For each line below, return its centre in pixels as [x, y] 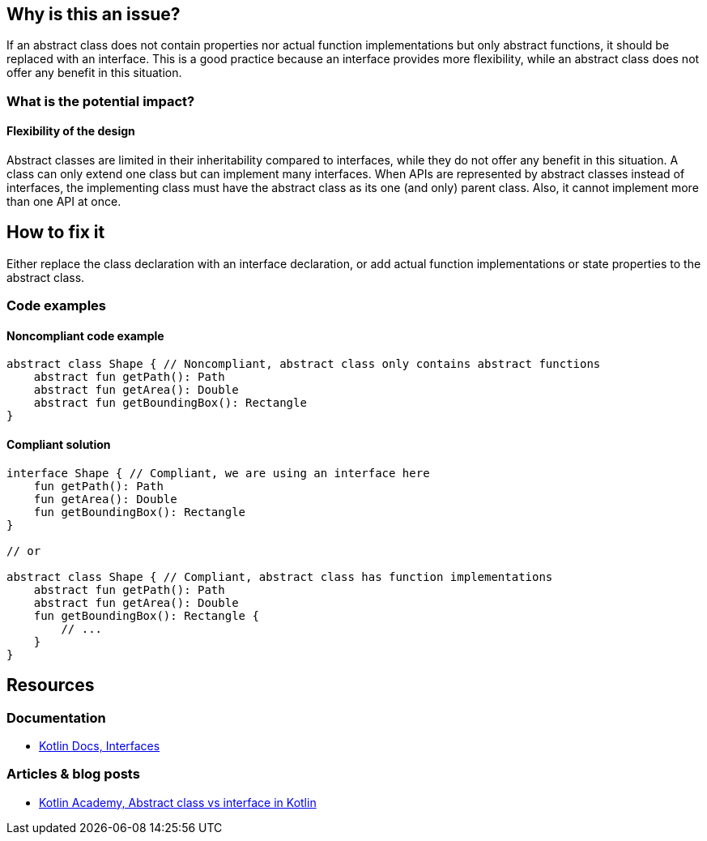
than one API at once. [64, 202]
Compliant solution [59, 445]
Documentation [56, 717]
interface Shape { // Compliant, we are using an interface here [218, 473]
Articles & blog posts [73, 774]
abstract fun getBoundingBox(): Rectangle [170, 403]
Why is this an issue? [94, 14]
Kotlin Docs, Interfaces [100, 745]
